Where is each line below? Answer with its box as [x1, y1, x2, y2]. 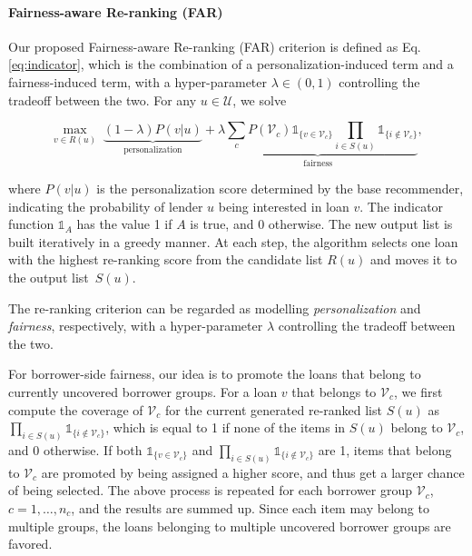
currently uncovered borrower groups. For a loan [8, 382, 278, 401]
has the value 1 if [76, 214, 172, 233]
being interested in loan [218, 196, 349, 215]
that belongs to [291, 382, 377, 401]
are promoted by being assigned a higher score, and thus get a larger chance [41, 462, 465, 482]
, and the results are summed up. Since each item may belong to [71, 499, 429, 518]
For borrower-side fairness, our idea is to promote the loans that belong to [8, 364, 421, 383]
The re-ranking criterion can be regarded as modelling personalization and [8, 298, 421, 317]
